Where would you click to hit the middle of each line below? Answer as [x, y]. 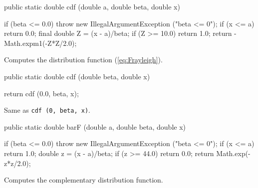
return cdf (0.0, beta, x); [41, 93]
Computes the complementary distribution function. [84, 180]
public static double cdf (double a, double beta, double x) [92, 6]
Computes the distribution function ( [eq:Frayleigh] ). [83, 60]
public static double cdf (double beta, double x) [77, 76]
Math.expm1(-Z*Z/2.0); [40, 43]
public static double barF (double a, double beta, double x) [95, 126]
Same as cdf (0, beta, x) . [47, 110]
